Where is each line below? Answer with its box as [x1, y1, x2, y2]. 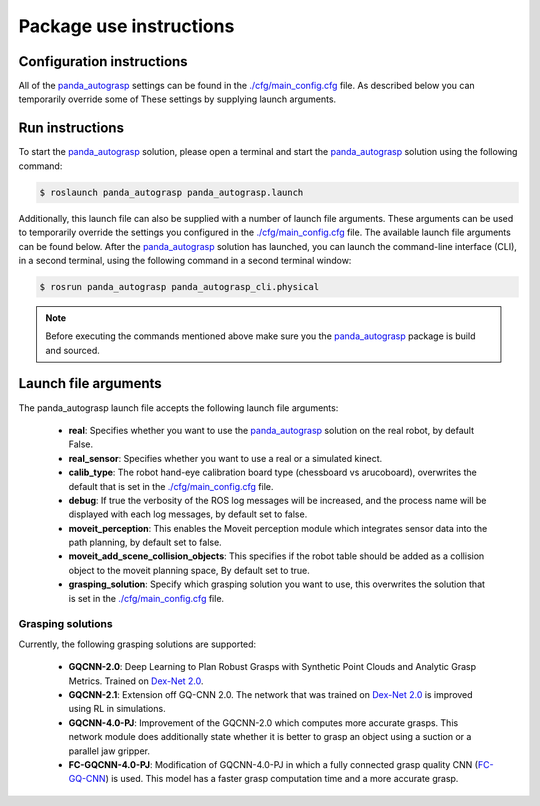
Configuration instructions [18, 53, 189, 70]
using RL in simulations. [68, 703, 166, 715]
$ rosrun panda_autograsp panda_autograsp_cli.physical [39, 281, 320, 292]
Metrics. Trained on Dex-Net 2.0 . [68, 675, 204, 687]
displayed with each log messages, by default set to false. [68, 508, 308, 520]
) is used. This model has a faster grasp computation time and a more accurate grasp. [105, 773, 459, 785]
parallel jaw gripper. [68, 745, 150, 757]
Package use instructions [18, 15, 235, 37]
